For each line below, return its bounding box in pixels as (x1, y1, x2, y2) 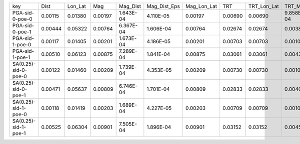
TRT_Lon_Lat (248, 3, 279, 9)
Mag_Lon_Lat (185, 3, 217, 9)
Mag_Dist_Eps (146, 3, 180, 9)
